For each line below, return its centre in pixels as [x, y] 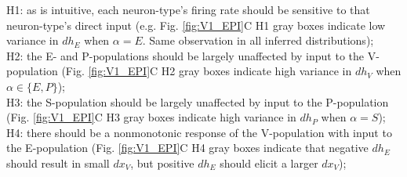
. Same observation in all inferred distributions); [258, 40]
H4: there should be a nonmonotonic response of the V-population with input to [199, 132]
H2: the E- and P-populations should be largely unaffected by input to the [185, 55]
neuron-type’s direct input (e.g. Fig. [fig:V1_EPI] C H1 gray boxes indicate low [196, 25]
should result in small [58, 163]
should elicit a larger [269, 163]
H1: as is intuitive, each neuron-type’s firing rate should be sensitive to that [188, 9]
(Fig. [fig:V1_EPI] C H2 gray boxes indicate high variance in [207, 71]
